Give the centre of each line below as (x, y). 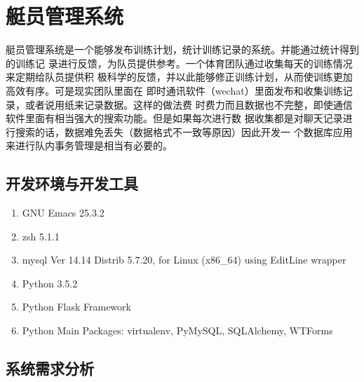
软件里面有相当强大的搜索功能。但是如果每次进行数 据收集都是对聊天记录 (174, 118)
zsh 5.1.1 (41, 236)
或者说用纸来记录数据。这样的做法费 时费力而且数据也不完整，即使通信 (189, 104)
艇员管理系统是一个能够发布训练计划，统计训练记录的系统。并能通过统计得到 (182, 49)
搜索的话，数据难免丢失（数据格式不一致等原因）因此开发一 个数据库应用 (184, 131)
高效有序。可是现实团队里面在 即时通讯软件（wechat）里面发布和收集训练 (174, 90)
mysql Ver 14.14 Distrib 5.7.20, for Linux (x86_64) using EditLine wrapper (184, 260)
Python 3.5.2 (50, 283)
